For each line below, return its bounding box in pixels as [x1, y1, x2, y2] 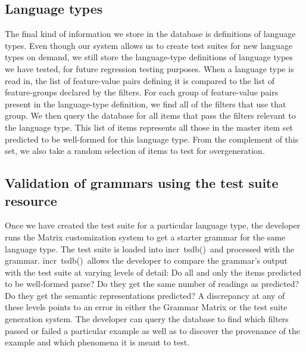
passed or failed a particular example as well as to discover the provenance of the [5, 324, 300, 336]
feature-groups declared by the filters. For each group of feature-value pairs [5, 86, 279, 98]
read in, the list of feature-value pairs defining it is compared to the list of [5, 74, 275, 87]
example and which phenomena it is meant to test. [5, 336, 190, 348]
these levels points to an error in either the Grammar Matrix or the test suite [5, 301, 288, 313]
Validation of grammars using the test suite [5, 174, 279, 192]
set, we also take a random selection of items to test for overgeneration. [5, 144, 265, 157]
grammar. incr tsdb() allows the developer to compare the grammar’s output [5, 254, 288, 267]
